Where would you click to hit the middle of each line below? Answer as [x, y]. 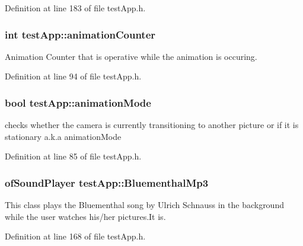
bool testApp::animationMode [78, 102]
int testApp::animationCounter [80, 34]
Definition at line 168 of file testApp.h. [75, 236]
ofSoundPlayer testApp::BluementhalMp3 [107, 182]
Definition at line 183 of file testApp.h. [75, 8]
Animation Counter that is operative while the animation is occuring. [131, 56]
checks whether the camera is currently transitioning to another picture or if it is [152, 125]
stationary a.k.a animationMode [63, 136]
